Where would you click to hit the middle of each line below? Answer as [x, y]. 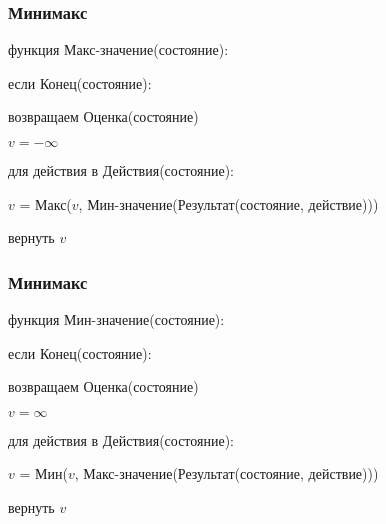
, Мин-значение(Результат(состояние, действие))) [228, 203]
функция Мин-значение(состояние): [116, 319]
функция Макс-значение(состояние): [118, 49]
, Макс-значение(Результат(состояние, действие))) [226, 473]
